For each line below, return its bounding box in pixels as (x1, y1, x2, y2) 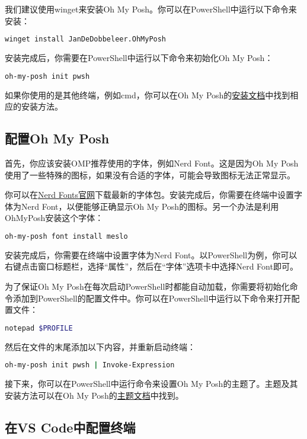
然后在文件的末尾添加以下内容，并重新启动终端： (5, 340, 196, 353)
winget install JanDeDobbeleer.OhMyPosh (5, 35, 167, 44)
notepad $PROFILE (5, 323, 73, 332)
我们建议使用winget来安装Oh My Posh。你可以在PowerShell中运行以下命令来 (5, 3, 297, 15)
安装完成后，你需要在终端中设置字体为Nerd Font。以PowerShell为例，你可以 (5, 248, 298, 261)
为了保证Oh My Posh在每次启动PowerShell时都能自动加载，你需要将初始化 (5, 280, 290, 292)
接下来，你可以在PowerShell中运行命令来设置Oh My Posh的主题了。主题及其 (5, 377, 298, 390)
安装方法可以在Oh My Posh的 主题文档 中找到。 (5, 389, 184, 401)
